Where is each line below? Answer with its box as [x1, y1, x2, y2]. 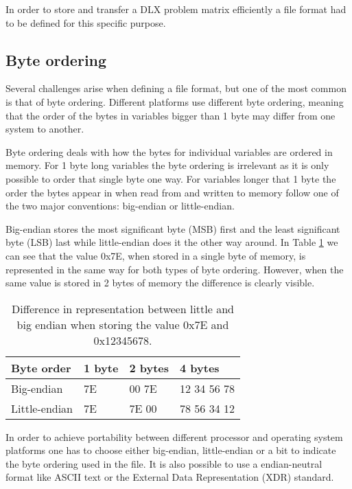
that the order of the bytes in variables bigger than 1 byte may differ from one [5, 108, 336, 122]
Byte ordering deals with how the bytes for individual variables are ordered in [5, 144, 333, 159]
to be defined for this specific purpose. [5, 15, 166, 30]
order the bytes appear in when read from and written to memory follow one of [5, 185, 339, 199]
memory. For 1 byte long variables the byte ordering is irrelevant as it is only [5, 158, 329, 172]
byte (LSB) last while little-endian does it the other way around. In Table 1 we [5, 235, 338, 249]
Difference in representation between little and [11, 300, 234, 317]
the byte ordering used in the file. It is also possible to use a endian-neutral [5, 456, 322, 470]
